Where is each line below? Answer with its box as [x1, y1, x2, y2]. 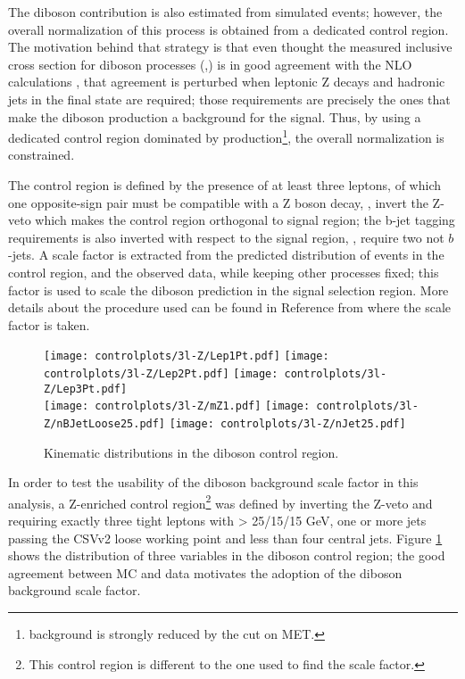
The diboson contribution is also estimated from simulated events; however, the [8, 3, 443, 21]
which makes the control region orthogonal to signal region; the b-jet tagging [35, 211, 455, 229]
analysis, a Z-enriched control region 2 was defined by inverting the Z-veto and [8, 491, 433, 512]
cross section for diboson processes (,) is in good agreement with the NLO [8, 54, 412, 73]
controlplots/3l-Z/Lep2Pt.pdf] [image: [44, 368, 278, 380]
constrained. [8, 145, 75, 164]
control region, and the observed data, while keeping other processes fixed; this [8, 262, 439, 281]
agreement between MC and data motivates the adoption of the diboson [8, 563, 403, 582]
